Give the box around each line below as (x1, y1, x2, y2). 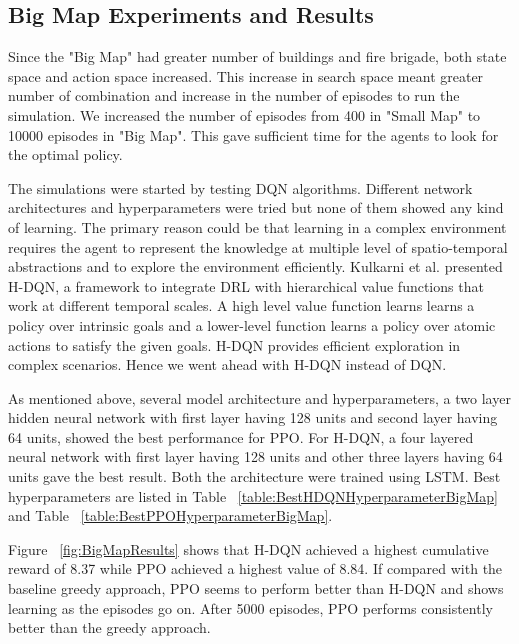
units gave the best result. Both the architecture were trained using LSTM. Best (8, 466, 501, 487)
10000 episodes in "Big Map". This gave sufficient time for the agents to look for (8, 124, 499, 145)
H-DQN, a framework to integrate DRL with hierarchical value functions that (8, 275, 484, 296)
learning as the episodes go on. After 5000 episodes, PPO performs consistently (8, 597, 493, 618)
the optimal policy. (8, 144, 123, 165)
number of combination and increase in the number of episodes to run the (8, 85, 460, 106)
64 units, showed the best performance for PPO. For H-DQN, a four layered (8, 426, 474, 447)
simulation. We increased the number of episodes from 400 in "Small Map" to (8, 104, 481, 125)
